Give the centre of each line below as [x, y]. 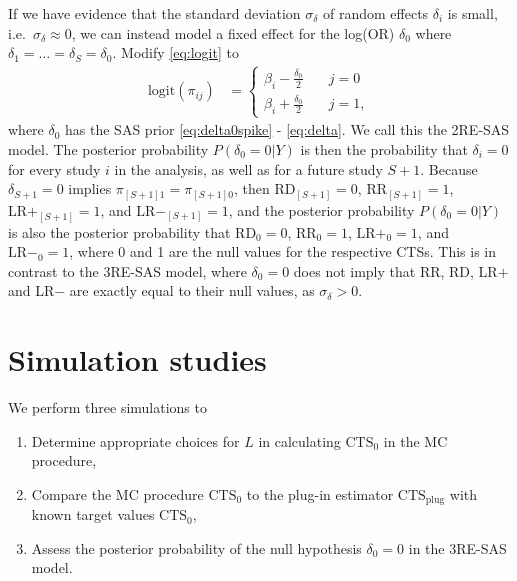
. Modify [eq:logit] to [175, 52]
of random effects [376, 13]
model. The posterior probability [108, 149]
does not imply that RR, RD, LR [395, 270]
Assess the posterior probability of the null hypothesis [196, 547]
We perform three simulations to [107, 407]
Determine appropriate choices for [135, 440]
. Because [449, 168]
